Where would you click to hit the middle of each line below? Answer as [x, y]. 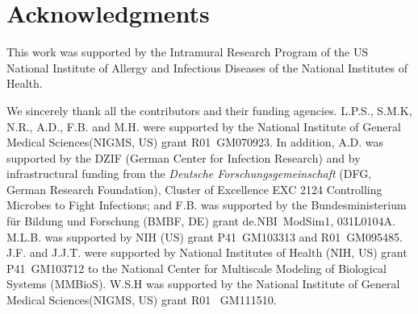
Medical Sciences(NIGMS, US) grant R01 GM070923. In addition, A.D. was [195, 142]
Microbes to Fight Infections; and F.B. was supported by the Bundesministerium [207, 205]
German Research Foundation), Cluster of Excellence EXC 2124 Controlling [194, 189]
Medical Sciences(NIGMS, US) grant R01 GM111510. [142, 300]
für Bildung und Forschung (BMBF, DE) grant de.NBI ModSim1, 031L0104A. [201, 221]
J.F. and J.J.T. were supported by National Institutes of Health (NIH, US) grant [207, 252]
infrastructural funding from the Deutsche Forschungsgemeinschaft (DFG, [189, 174]
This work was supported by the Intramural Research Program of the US [188, 52]
